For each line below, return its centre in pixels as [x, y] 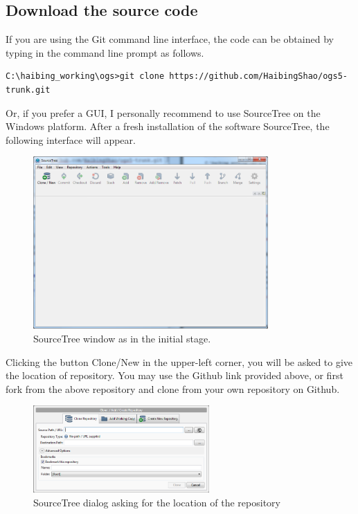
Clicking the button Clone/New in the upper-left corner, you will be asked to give [179, 361]
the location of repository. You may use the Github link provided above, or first [174, 375]
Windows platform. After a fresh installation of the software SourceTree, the [168, 126]
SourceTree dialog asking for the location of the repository [157, 502]
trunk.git [28, 90]
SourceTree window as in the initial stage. [122, 339]
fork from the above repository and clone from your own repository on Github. [173, 388]
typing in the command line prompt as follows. [105, 52]
